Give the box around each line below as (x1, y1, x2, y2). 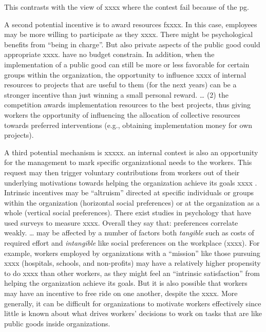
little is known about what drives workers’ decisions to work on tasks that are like (4, 308, 262, 319)
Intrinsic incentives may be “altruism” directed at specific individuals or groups (4, 187, 254, 198)
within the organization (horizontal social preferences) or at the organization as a (4, 197, 260, 208)
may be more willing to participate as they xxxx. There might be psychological (4, 29, 253, 40)
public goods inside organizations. (4, 318, 110, 328)
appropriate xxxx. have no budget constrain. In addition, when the (4, 49, 215, 60)
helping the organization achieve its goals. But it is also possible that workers (4, 278, 248, 288)
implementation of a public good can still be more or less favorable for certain (4, 59, 250, 69)
